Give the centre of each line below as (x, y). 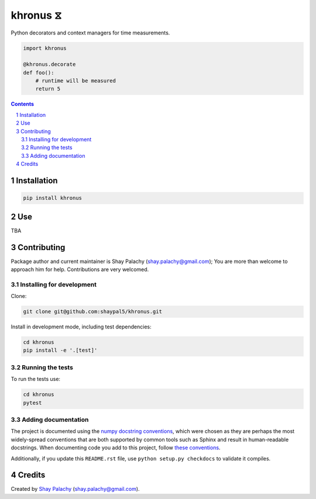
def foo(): (39, 72)
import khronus (45, 48)
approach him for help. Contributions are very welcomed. (80, 269)
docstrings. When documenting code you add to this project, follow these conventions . (116, 448)
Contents (23, 104)
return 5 (48, 89)
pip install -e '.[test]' (60, 350)
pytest (32, 403)
